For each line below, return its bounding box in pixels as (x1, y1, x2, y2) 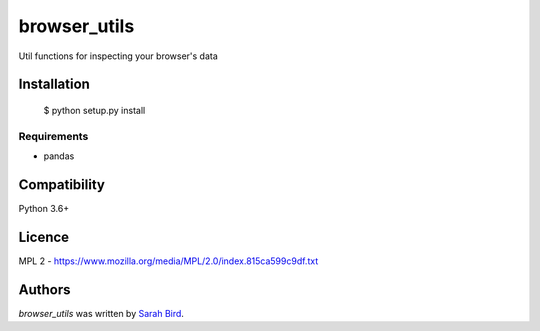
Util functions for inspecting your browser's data (18, 50, 219, 62)
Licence (18, 228, 70, 245)
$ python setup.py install (43, 104, 146, 116)
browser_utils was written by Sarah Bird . (18, 307, 185, 319)
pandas (43, 150, 75, 162)
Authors (18, 281, 71, 298)
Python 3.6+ (18, 203, 70, 214)
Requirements (18, 129, 89, 143)
